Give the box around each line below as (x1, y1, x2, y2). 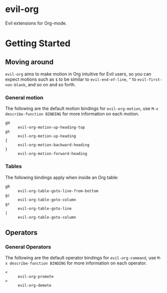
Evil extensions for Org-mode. (5, 20, 67, 26)
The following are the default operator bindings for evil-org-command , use (5, 255, 156, 261)
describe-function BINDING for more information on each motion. (5, 111, 139, 117)
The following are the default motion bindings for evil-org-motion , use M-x (5, 105, 158, 111)
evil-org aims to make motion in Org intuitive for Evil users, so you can (5, 71, 151, 77)
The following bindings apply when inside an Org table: (5, 174, 119, 180)
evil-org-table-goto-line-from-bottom (17, 188, 98, 194)
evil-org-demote (17, 283, 51, 288)
